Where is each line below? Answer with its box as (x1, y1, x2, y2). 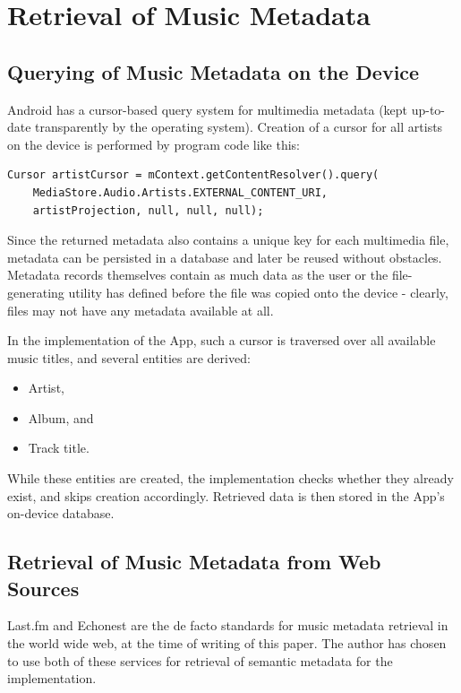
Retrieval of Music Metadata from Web (7, 548, 381, 576)
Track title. (28, 438, 90, 457)
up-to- (411, 100, 446, 118)
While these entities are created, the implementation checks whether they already (7, 469, 454, 488)
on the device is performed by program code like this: (7, 134, 300, 153)
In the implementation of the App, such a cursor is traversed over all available (7, 331, 436, 350)
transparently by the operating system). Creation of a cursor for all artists (35, 117, 443, 136)
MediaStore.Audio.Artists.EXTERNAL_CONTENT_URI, (32, 186, 328, 199)
